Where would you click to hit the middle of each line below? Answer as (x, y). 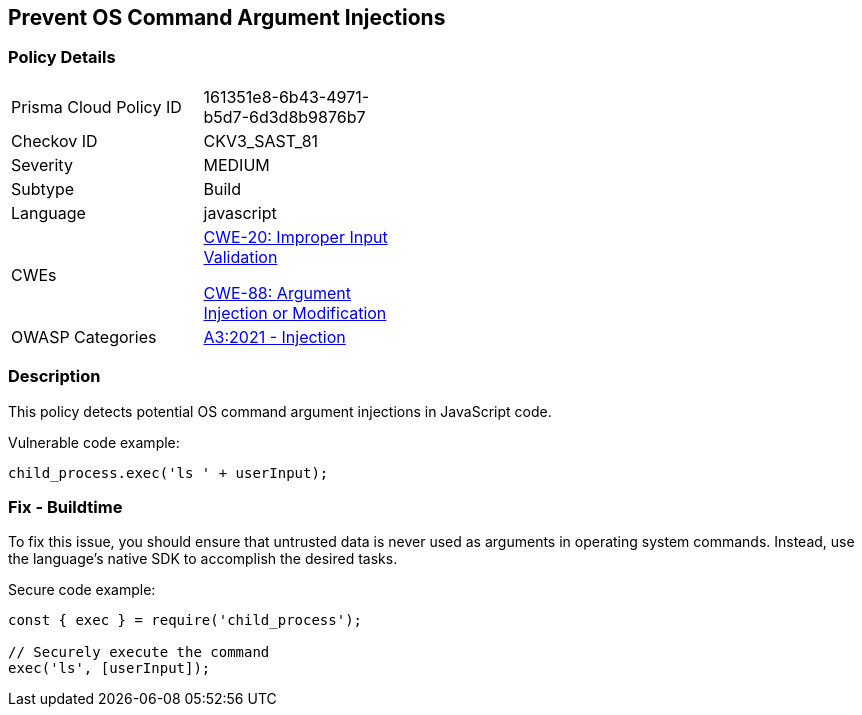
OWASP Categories (84, 336)
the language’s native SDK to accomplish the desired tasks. (203, 559)
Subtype (43, 188)
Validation (240, 256)
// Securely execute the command (139, 652)
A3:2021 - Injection (274, 336)
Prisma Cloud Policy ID (96, 106)
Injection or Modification (295, 312)
